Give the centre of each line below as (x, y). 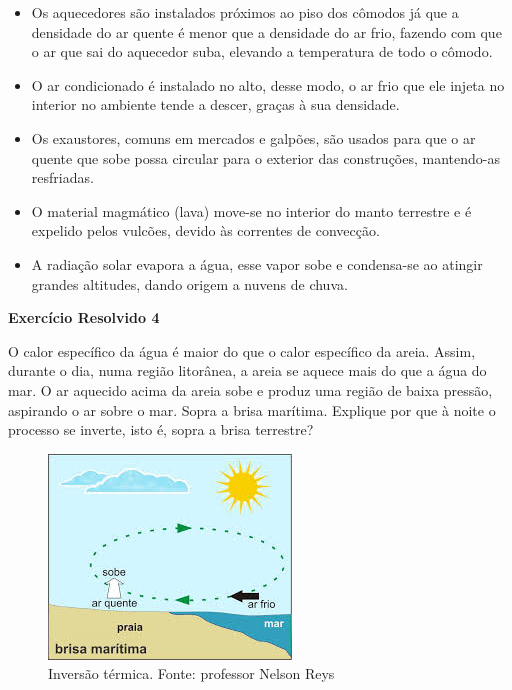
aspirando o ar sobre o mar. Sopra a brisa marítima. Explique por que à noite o (252, 409)
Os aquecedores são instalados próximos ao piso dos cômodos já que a (245, 12)
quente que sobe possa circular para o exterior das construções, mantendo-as (265, 157)
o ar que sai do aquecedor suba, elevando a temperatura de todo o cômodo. (262, 51)
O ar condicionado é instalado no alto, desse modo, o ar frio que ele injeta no (268, 84)
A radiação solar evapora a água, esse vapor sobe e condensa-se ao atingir (257, 263)
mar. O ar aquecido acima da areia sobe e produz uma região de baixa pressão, (250, 389)
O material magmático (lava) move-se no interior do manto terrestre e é (251, 210)
